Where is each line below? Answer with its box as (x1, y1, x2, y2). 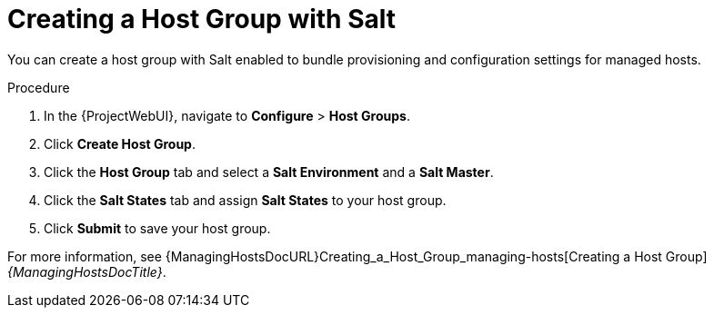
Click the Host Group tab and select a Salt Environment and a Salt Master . (44, 163, 494, 180)
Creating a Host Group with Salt (7, 4, 397, 34)
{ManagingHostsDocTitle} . (7, 263, 166, 280)
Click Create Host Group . (44, 135, 196, 152)
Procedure (7, 79, 70, 95)
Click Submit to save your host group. (44, 220, 271, 236)
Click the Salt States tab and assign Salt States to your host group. (44, 192, 447, 208)
